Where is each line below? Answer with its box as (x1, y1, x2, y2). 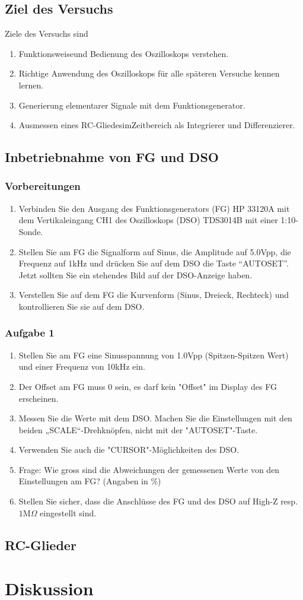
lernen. (18, 78, 44, 91)
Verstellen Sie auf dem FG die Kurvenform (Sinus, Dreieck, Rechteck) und (18, 288, 289, 301)
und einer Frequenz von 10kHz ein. (18, 360, 145, 373)
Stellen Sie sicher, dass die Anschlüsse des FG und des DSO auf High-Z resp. (18, 495, 298, 507)
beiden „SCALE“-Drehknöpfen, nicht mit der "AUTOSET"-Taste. (18, 423, 258, 436)
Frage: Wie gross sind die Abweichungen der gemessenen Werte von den (18, 463, 280, 475)
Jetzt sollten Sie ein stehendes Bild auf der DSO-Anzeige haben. (18, 268, 253, 281)
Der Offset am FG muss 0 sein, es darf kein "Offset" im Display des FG (18, 380, 277, 392)
